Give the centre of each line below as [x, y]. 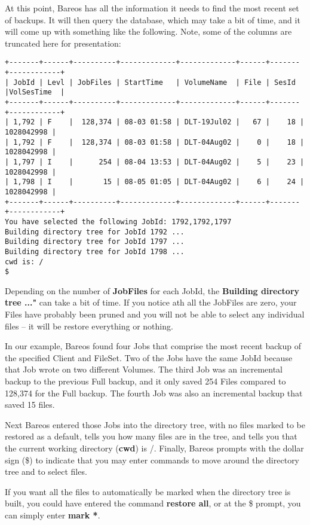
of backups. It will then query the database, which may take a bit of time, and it [153, 19]
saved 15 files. [30, 405]
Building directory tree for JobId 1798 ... [95, 251]
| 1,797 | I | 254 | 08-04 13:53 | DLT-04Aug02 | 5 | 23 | [155, 162]
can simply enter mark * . [53, 515]
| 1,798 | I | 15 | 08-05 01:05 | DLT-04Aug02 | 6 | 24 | [155, 182]
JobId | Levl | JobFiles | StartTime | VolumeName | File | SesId [154, 82]
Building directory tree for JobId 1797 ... [95, 242]
